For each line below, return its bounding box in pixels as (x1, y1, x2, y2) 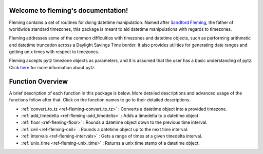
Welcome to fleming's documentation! (9, 6, 129, 15)
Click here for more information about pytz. (9, 64, 96, 70)
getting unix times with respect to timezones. (9, 49, 99, 55)
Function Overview (9, 77, 68, 85)
